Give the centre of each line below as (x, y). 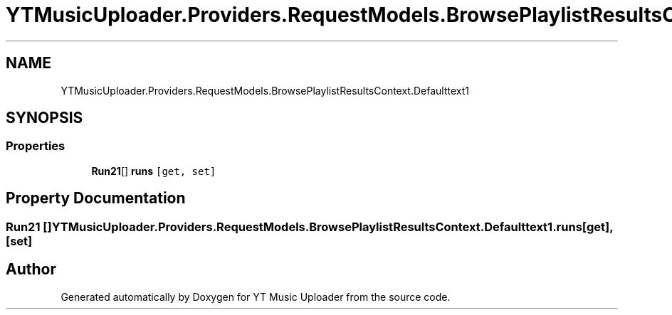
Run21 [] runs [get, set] (154, 171)
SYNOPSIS (44, 118)
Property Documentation (96, 198)
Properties (36, 146)
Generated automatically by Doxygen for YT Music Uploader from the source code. (256, 297)
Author (31, 269)
